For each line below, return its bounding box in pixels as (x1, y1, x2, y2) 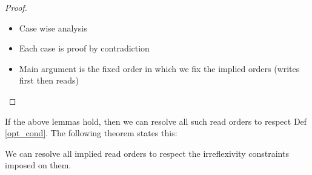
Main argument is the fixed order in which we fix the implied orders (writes (19, 62, 300, 74)
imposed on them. (5, 159, 71, 171)
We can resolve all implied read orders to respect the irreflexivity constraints (5, 147, 289, 159)
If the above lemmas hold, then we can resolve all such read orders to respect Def (5, 114, 307, 127)
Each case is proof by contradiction (19, 42, 150, 54)
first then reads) (19, 74, 79, 87)
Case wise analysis (19, 21, 87, 34)
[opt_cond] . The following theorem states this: (5, 127, 178, 139)
